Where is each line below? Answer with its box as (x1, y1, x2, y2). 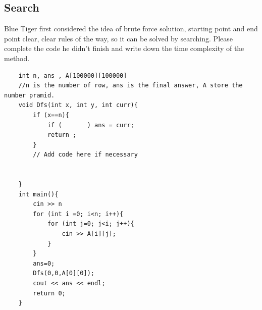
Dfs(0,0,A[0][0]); (33, 270, 94, 277)
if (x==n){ (33, 111, 69, 119)
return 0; (33, 289, 66, 297)
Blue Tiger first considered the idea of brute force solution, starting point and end (4, 23, 258, 34)
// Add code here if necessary (33, 151, 138, 159)
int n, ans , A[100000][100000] (18, 72, 127, 79)
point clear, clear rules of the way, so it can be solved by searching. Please (4, 33, 233, 43)
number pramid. (4, 91, 55, 99)
